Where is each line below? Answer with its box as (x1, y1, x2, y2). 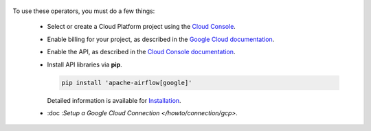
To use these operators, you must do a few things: (12, 7, 155, 15)
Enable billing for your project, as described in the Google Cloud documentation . (47, 35, 275, 43)
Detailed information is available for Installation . (47, 96, 181, 104)
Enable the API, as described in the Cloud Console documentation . (47, 48, 236, 56)
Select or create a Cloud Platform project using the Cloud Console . (47, 23, 236, 31)
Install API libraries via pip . (47, 60, 123, 69)
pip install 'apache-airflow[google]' (61, 79, 192, 86)
